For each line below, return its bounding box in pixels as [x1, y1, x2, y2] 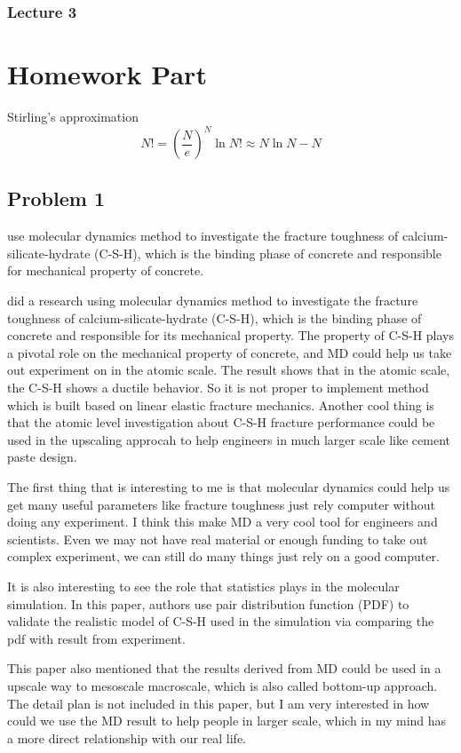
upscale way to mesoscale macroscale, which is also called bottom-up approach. [7, 676, 438, 694]
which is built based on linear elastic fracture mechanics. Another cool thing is [7, 395, 434, 414]
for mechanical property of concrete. [7, 261, 204, 280]
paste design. [7, 448, 77, 466]
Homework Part [7, 56, 207, 92]
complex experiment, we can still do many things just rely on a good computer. [7, 547, 440, 566]
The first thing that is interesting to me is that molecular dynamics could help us [7, 477, 450, 495]
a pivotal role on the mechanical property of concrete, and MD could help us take [7, 343, 452, 361]
